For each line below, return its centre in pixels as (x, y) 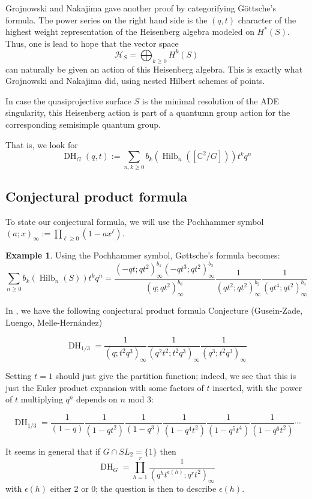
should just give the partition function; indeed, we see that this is (176, 376)
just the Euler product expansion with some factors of (105, 387)
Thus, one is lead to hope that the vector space (92, 43)
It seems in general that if (53, 451)
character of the (267, 19)
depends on (97, 399)
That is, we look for (42, 144)
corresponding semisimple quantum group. (83, 124)
